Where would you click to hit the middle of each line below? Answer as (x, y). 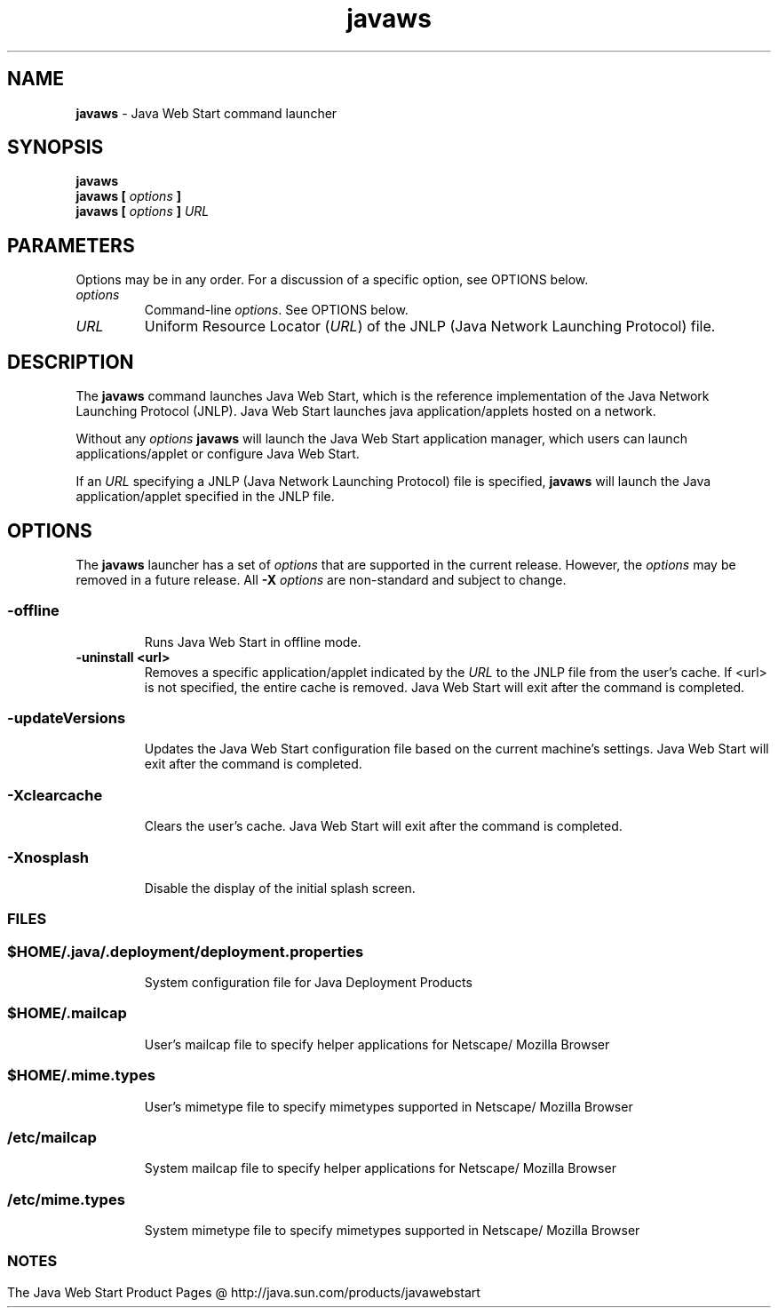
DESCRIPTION (71, 362)
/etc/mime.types (66, 1199)
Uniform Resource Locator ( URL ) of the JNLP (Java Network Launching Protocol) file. (430, 327)
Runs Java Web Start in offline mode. (253, 642)
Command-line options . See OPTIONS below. (276, 310)
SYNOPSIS (56, 147)
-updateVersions (67, 718)
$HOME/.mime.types (81, 1076)
